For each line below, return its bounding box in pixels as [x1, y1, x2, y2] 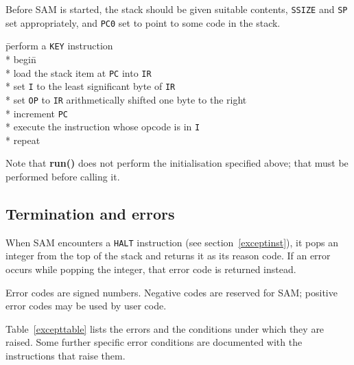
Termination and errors [5, 203, 175, 224]
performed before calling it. [5, 169, 120, 184]
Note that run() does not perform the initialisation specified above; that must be [5, 156, 349, 170]
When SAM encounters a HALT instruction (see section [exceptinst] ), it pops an [5, 235, 338, 249]
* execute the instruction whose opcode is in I [5, 119, 200, 134]
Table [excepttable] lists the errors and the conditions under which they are [5, 321, 324, 335]
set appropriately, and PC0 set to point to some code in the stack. [5, 15, 281, 30]
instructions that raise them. [5, 349, 126, 363]
